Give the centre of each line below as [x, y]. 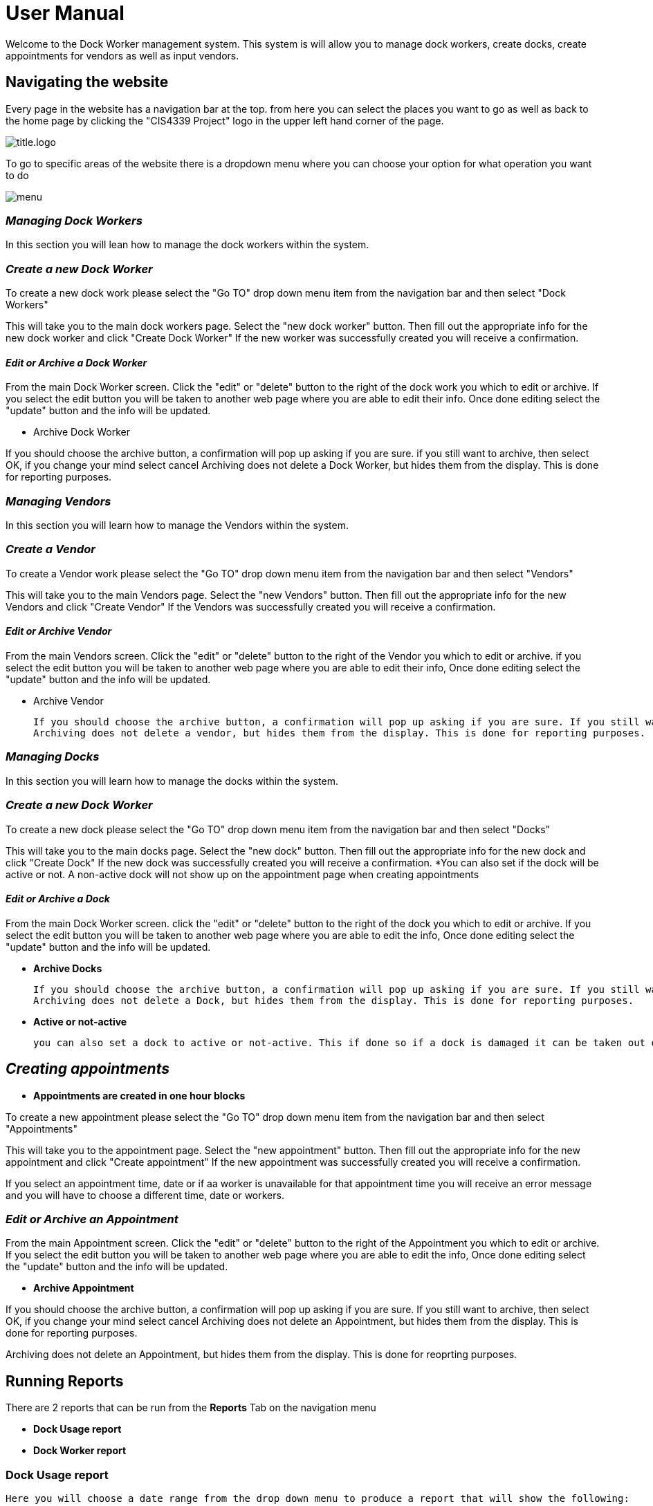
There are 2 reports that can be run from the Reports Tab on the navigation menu [191, 1408]
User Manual [65, 13]
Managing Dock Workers [74, 220]
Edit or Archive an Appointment [92, 1219]
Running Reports [65, 1381]
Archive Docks [68, 968]
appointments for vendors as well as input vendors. [122, 55]
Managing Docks [53, 757]
